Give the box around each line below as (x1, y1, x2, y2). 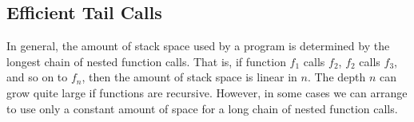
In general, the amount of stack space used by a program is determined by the (6, 37, 390, 54)
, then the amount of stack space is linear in (82, 69, 297, 85)
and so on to (6, 69, 68, 85)
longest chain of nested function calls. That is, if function (6, 53, 286, 69)
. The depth (307, 69, 366, 85)
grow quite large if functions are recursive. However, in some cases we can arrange (6, 84, 408, 100)
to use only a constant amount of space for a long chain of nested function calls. (6, 100, 398, 116)
